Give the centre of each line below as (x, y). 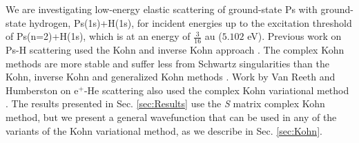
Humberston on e (42, 90)
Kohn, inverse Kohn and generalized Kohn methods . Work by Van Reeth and (171, 77)
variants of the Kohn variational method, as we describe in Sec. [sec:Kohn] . (164, 130)
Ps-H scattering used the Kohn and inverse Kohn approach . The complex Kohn (175, 50)
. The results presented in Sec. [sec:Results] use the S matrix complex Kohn (165, 103)
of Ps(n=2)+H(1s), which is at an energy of (98, 36)
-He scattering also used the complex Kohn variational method (216, 90)
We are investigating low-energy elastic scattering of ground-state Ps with (162, 9)
